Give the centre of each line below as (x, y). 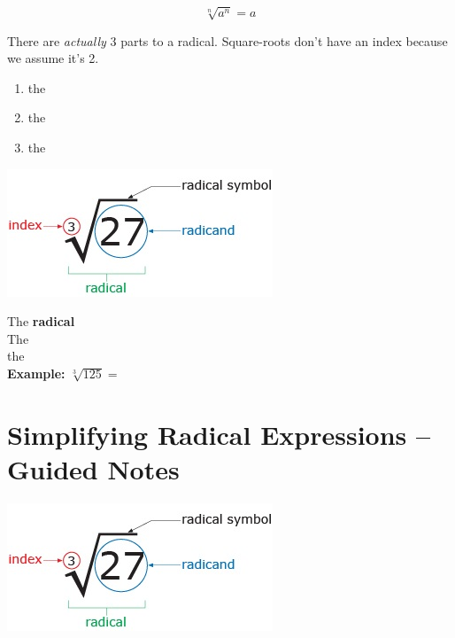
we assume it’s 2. (53, 58)
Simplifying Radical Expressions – (219, 434)
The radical (41, 321)
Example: (36, 373)
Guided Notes (93, 468)
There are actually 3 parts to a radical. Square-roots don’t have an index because (227, 40)
